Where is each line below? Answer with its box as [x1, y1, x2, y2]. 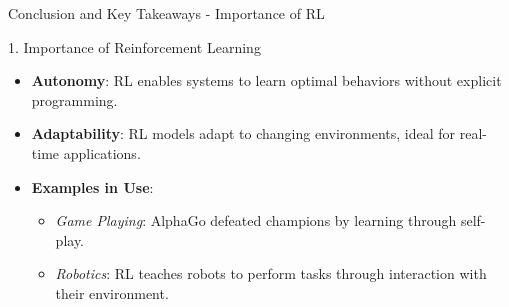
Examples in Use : [31, 176, 154, 197]
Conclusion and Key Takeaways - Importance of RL [8, 3, 325, 23]
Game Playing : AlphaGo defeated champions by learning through [55, 210, 457, 231]
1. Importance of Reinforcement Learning [8, 36, 261, 57]
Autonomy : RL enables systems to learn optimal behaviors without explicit [31, 70, 502, 91]
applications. [63, 142, 141, 163]
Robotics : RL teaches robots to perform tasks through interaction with [55, 263, 487, 284]
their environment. [55, 282, 169, 303]
